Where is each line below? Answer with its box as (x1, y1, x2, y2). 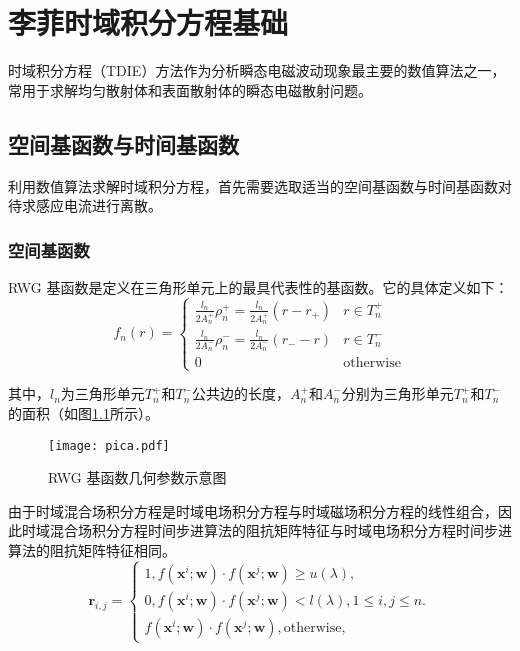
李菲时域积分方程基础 (8, 2, 289, 43)
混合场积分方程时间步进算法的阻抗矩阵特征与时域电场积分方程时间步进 (49, 520, 512, 541)
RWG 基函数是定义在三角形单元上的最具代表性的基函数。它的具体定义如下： (8, 276, 509, 297)
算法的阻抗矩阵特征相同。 (8, 539, 176, 560)
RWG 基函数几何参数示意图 (48, 467, 227, 488)
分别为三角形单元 (341, 383, 454, 404)
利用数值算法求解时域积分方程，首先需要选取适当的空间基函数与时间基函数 (8, 175, 498, 196)
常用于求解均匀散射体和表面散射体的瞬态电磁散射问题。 (8, 79, 372, 100)
